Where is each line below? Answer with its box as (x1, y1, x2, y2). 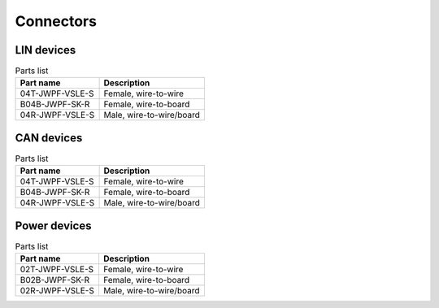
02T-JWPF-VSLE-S (20, 264, 94, 275)
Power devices (15, 219, 92, 232)
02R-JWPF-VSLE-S (20, 285, 95, 297)
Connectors (15, 12, 98, 30)
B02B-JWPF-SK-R (20, 275, 90, 286)
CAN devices (15, 131, 83, 145)
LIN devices (15, 43, 76, 57)
